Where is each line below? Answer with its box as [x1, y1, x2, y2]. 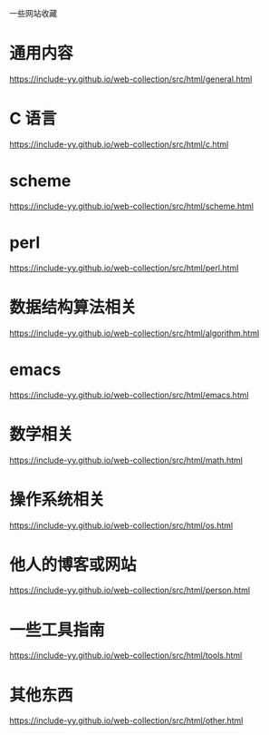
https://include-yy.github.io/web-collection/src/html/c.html [9, 139, 229, 150]
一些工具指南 [9, 620, 106, 640]
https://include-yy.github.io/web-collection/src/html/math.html [9, 455, 243, 465]
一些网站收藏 [9, 8, 57, 18]
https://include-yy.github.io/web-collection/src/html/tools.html [9, 650, 243, 661]
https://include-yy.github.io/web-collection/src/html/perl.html [9, 262, 239, 273]
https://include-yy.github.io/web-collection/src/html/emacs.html [9, 389, 249, 400]
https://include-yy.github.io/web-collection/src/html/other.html [9, 715, 244, 726]
